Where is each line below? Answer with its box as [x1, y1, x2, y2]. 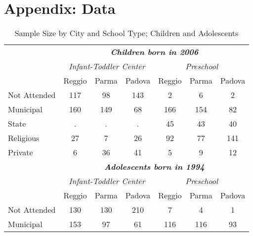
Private [8, 146, 33, 158]
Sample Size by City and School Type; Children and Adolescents [14, 27, 239, 39]
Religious [8, 132, 40, 144]
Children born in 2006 [110, 46, 199, 58]
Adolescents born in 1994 [104, 161, 205, 173]
